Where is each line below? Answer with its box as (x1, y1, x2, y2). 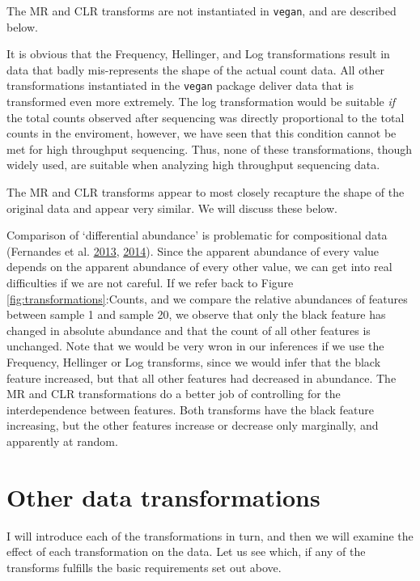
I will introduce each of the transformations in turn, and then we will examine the (6, 527, 414, 544)
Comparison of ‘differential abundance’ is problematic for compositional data (6, 227, 388, 244)
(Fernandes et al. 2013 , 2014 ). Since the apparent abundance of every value (6, 242, 380, 259)
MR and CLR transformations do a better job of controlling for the (6, 385, 341, 402)
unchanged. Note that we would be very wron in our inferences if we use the (6, 337, 384, 354)
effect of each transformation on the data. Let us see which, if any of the (6, 543, 366, 560)
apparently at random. (6, 432, 118, 449)
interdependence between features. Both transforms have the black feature (6, 401, 375, 418)
